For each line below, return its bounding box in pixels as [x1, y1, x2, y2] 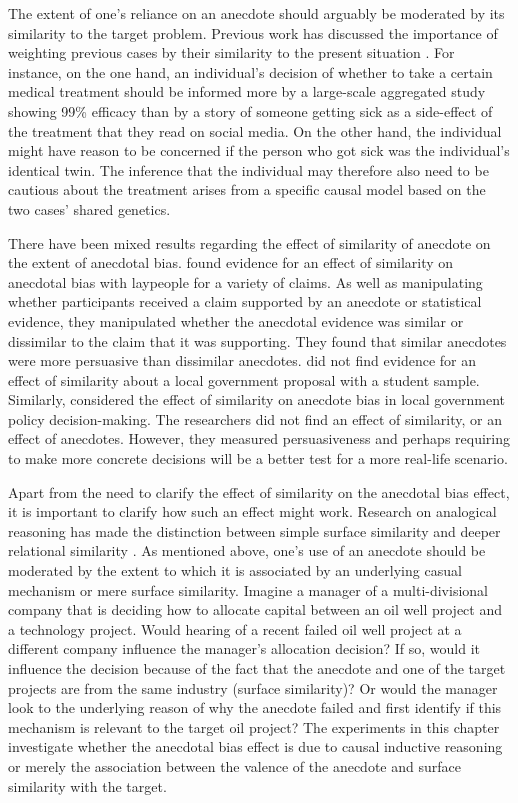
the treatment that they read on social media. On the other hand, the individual [8, 120, 502, 141]
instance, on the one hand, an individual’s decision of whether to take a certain [8, 61, 493, 82]
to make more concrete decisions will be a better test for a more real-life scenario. [8, 448, 508, 469]
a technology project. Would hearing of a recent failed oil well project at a [8, 618, 462, 639]
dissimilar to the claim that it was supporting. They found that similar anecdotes [8, 330, 507, 351]
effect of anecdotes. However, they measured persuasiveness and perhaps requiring [8, 428, 511, 449]
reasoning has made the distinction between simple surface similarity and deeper [8, 520, 501, 541]
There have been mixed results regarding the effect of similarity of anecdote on [8, 232, 491, 253]
